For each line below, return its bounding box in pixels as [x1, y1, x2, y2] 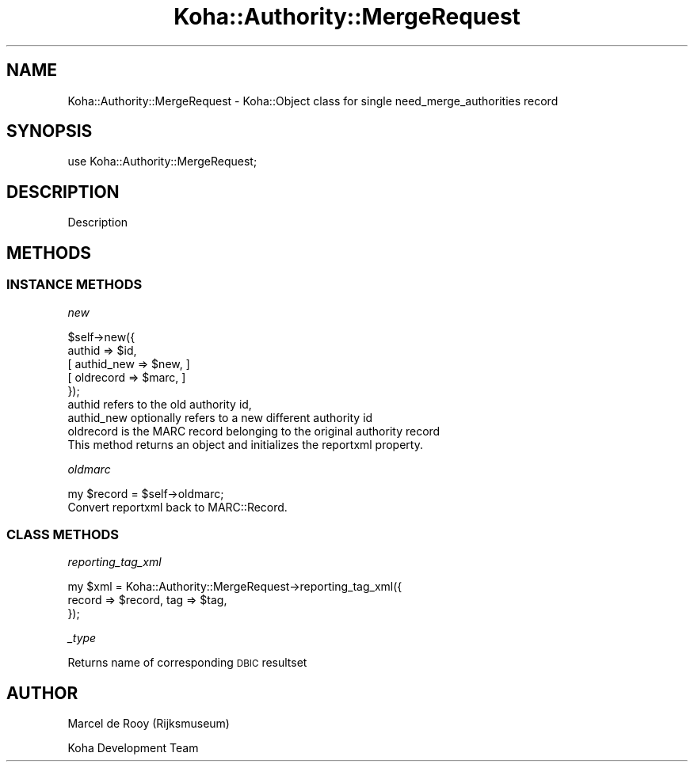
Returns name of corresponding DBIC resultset [67, 656, 307, 670]
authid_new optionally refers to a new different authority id [67, 410, 373, 424]
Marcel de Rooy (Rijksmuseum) [67, 717, 230, 731]
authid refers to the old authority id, [67, 397, 252, 411]
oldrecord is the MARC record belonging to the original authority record [67, 424, 440, 438]
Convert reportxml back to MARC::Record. [67, 500, 288, 514]
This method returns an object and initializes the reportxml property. [67, 437, 423, 451]
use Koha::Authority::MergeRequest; [67, 154, 257, 169]
